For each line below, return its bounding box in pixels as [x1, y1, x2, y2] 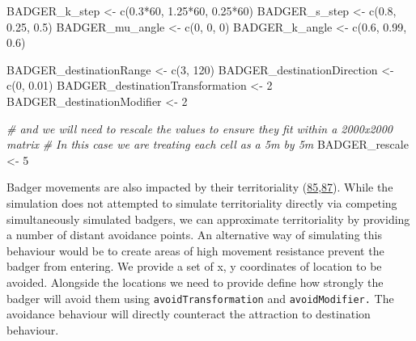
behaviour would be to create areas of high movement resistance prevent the [6, 242, 384, 259]
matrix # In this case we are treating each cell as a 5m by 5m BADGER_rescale [6, 136, 409, 153]
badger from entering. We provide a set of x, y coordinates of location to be [6, 258, 382, 275]
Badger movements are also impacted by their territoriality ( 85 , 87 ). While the [6, 179, 393, 196]
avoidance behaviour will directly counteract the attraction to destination [6, 305, 371, 322]
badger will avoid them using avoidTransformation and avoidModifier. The [6, 289, 394, 306]
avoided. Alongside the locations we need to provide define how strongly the [6, 273, 384, 290]
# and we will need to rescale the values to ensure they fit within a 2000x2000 [6, 120, 393, 137]
